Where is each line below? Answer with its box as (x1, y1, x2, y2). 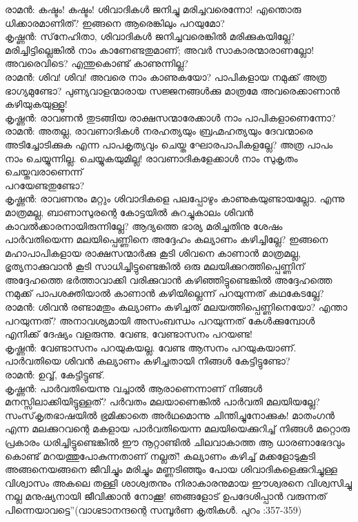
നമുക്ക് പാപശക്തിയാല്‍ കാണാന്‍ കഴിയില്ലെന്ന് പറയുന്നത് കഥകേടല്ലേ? (5, 286, 324, 300)
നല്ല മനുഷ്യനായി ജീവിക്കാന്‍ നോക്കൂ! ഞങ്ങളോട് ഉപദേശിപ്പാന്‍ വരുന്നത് (5, 489, 327, 503)
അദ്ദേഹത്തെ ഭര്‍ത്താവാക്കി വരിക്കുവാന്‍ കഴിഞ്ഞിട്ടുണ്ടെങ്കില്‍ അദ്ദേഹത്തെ (5, 272, 332, 287)
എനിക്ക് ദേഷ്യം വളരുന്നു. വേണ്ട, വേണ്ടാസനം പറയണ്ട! (5, 327, 252, 341)
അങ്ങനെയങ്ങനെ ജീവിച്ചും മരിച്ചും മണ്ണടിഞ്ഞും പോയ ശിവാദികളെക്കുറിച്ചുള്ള (5, 462, 337, 476)
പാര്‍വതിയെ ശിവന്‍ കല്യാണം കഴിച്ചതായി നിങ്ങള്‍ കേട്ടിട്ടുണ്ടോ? (5, 354, 290, 368)
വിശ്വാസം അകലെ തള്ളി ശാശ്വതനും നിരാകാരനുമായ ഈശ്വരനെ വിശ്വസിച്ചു (5, 475, 352, 490)
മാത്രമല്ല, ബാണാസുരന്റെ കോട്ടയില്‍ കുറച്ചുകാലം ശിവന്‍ (5, 204, 254, 219)
